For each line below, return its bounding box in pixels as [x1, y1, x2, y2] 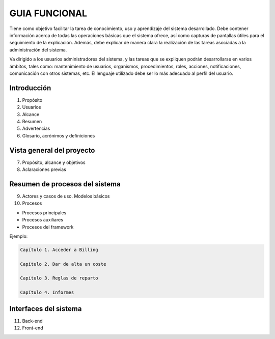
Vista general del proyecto [9, 146, 95, 155]
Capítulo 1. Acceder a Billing [20, 247, 99, 252]
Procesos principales [22, 209, 67, 216]
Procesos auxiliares [22, 217, 64, 223]
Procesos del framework [22, 224, 74, 230]
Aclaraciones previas [22, 166, 66, 173]
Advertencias [22, 125, 50, 132]
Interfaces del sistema [9, 304, 82, 313]
